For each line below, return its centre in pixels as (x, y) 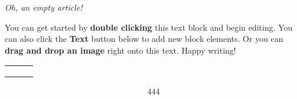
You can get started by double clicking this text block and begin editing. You (149, 27)
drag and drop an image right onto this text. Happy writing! (120, 50)
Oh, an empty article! (44, 7)
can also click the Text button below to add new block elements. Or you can (144, 39)
